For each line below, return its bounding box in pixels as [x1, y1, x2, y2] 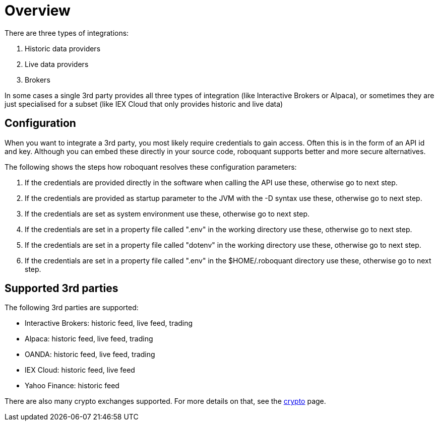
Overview [5, 2, 71, 19]
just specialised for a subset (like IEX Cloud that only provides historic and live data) [5, 99, 283, 108]
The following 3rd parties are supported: [5, 303, 139, 312]
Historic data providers [25, 44, 101, 53]
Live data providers [25, 59, 89, 68]
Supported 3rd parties [5, 282, 118, 295]
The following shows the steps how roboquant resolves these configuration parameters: [5, 162, 297, 171]
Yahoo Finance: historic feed [25, 381, 119, 390]
